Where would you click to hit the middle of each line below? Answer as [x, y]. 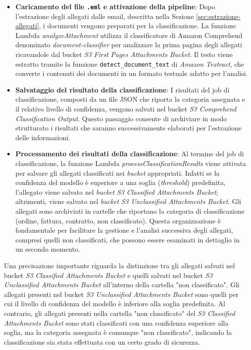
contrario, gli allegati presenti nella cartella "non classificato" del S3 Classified [120, 313]
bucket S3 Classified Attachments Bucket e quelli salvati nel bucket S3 [108, 275]
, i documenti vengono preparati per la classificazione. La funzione [137, 26]
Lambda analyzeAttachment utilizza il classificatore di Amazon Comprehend [129, 35]
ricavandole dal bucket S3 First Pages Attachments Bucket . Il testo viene [124, 54]
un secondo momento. [48, 249]
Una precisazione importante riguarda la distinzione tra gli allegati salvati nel [119, 265]
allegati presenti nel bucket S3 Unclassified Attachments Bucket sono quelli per [121, 294]
